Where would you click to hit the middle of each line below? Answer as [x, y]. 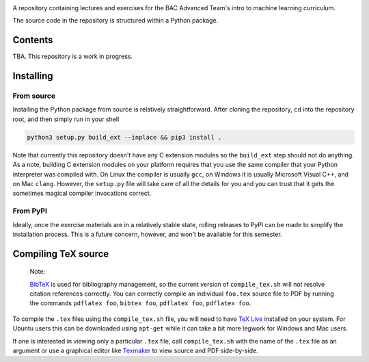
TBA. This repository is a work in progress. [73, 56]
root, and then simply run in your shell [66, 119]
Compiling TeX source [61, 254]
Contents [33, 40]
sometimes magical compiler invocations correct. [82, 193]
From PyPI [30, 211]
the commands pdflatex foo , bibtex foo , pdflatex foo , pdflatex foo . [140, 303]
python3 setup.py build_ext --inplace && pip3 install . [124, 137]
